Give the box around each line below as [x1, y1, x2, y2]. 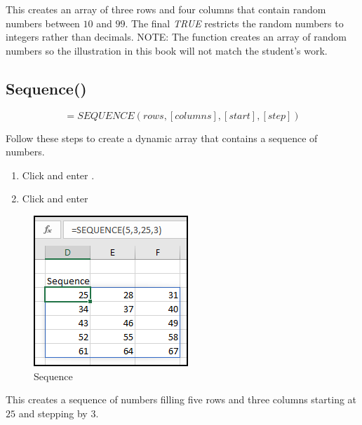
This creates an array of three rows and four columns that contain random [6, 2, 326, 16]
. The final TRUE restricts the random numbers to [125, 15, 344, 30]
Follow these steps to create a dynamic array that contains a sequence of [6, 130, 318, 145]
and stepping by [18, 405, 88, 420]
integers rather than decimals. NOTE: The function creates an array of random [6, 29, 347, 44]
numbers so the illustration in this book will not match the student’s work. [6, 43, 328, 57]
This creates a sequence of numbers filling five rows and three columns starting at [6, 392, 357, 407]
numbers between [6, 15, 80, 30]
